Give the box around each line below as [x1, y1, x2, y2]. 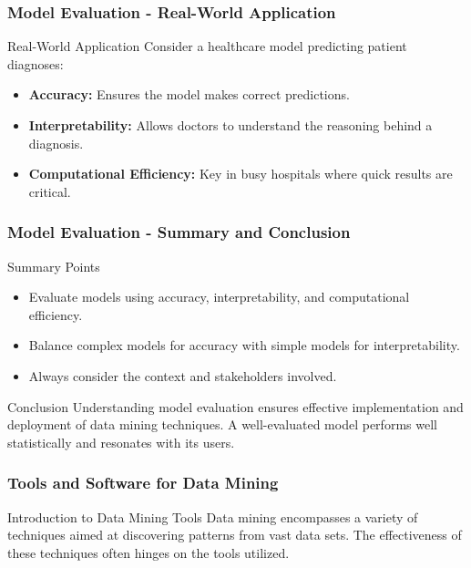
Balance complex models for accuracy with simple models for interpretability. [28, 336, 460, 355]
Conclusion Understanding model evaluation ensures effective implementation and [7, 397, 464, 416]
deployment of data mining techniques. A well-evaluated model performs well [7, 415, 437, 434]
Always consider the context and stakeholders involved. [28, 366, 337, 385]
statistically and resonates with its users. [7, 432, 235, 451]
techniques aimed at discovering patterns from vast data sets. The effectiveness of [7, 525, 462, 544]
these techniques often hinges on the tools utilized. [7, 542, 290, 562]
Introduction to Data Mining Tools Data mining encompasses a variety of [7, 507, 418, 526]
